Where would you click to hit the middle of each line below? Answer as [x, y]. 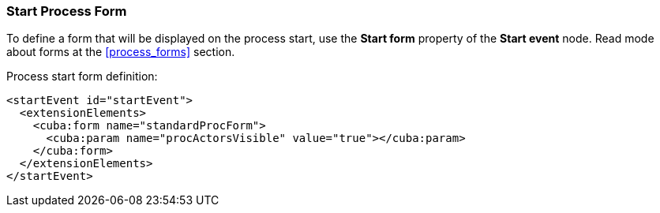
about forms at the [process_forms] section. [121, 52]
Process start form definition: [82, 77]
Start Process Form [67, 11]
